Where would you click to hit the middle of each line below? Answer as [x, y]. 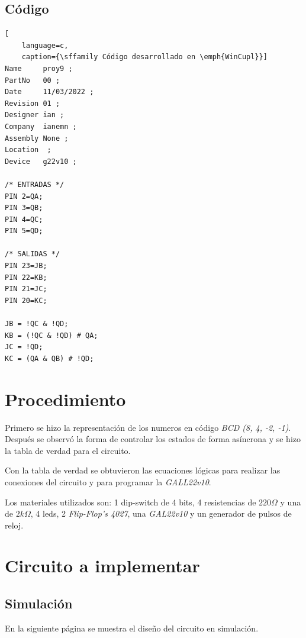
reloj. [14, 525]
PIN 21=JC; [26, 289]
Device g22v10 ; [41, 161]
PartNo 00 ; [33, 80]
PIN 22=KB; [26, 277]
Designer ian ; [35, 115]
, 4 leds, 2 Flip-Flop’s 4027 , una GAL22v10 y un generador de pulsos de [161, 513]
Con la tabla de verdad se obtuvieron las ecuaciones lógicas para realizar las [143, 470]
